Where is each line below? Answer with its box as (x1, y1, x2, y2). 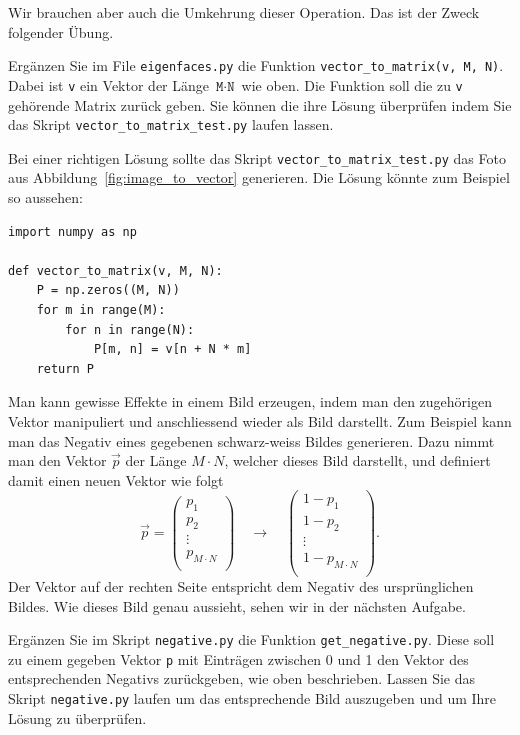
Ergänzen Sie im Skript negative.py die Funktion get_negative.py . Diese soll (8, 629, 495, 650)
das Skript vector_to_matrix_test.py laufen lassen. (8, 114, 334, 135)
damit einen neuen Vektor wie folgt (8, 469, 224, 490)
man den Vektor (8, 450, 107, 471)
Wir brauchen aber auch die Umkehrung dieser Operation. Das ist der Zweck (8, 2, 480, 22)
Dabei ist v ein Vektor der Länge (8, 74, 210, 95)
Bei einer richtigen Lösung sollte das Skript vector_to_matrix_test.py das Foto (8, 147, 506, 168)
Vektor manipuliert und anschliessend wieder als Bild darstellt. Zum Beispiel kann (8, 410, 512, 431)
